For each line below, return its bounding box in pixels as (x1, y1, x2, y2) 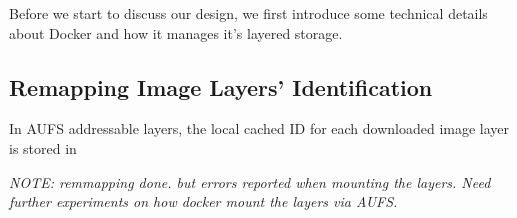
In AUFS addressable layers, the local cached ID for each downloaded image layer (9, 118, 510, 139)
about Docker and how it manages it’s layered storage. (9, 22, 343, 43)
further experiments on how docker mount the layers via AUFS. (9, 191, 398, 212)
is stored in (9, 137, 77, 158)
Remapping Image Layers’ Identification (9, 71, 433, 102)
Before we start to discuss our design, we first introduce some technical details (9, 3, 488, 23)
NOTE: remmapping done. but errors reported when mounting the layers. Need (9, 171, 491, 192)
